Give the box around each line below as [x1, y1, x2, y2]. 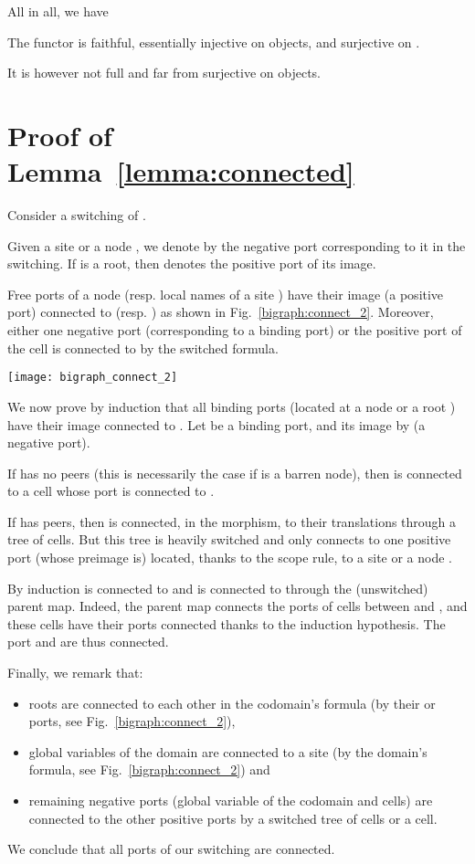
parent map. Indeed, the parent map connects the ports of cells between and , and [7, 596, 468, 616]
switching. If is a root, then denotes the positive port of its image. [7, 254, 376, 273]
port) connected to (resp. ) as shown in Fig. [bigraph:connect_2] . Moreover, [7, 302, 434, 321]
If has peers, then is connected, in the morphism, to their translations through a [7, 511, 457, 531]
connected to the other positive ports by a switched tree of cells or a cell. [28, 808, 438, 827]
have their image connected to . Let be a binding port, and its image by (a [7, 415, 426, 434]
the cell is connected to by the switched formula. [7, 338, 279, 357]
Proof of [7, 116, 112, 153]
